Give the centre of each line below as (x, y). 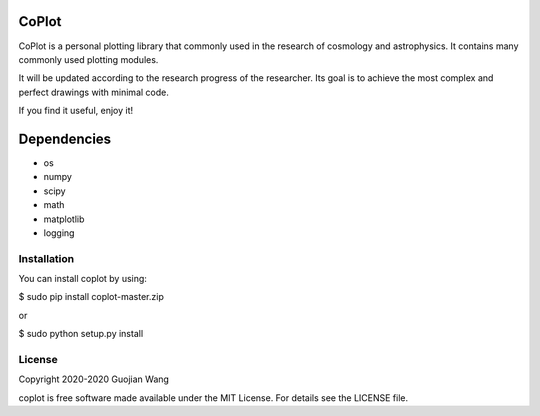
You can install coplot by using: (82, 279)
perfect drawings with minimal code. (93, 92)
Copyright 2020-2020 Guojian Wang (94, 379)
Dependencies (65, 138)
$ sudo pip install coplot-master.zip (91, 297)
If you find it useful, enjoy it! (76, 111)
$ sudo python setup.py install (81, 334)
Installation (46, 258)
